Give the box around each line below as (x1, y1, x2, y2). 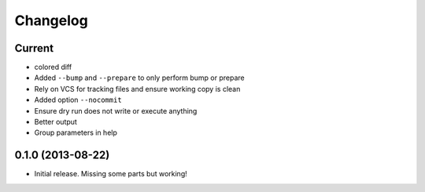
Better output (34, 118, 78, 127)
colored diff (34, 63, 72, 72)
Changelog (14, 12, 88, 29)
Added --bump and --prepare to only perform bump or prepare (34, 73, 246, 82)
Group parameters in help (34, 128, 117, 137)
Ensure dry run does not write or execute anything (34, 106, 198, 115)
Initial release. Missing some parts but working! (34, 169, 188, 179)
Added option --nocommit (34, 95, 122, 105)
